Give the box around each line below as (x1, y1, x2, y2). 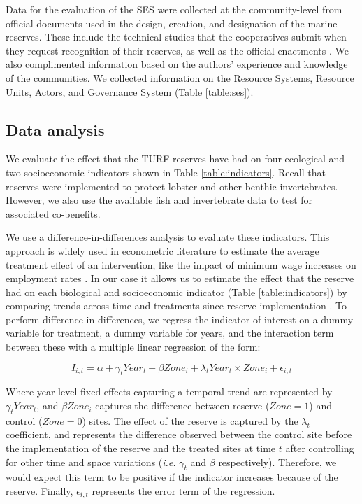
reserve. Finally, (6, 484, 73, 498)
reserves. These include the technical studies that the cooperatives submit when (6, 29, 347, 44)
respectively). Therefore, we (218, 454, 337, 469)
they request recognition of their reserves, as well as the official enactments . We (6, 43, 349, 57)
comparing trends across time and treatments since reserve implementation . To (6, 298, 347, 313)
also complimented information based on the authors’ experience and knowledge (6, 57, 348, 71)
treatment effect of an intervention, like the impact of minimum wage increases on (6, 257, 356, 272)
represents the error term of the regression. (92, 484, 275, 498)
